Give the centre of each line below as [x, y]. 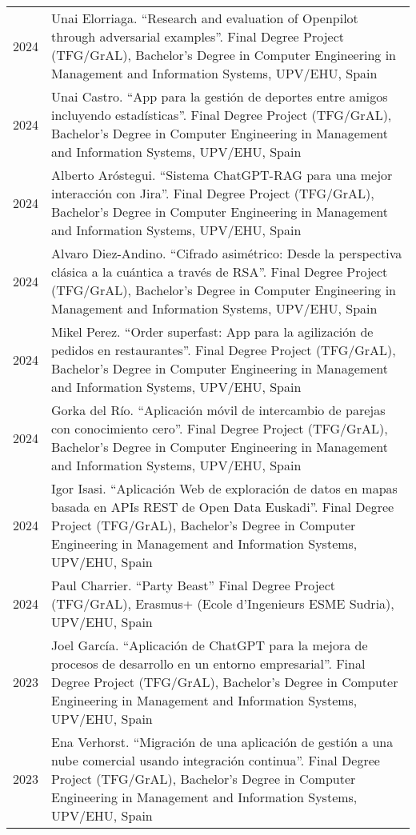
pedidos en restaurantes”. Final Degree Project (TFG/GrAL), [224, 350]
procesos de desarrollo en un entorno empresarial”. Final [208, 663]
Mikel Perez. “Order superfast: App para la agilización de [212, 332]
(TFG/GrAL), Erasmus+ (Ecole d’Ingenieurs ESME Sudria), [223, 603]
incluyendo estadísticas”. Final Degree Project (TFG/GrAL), [222, 115]
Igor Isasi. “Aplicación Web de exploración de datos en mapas [224, 488]
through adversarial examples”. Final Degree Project [198, 36]
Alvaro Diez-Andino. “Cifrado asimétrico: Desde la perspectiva [227, 253]
